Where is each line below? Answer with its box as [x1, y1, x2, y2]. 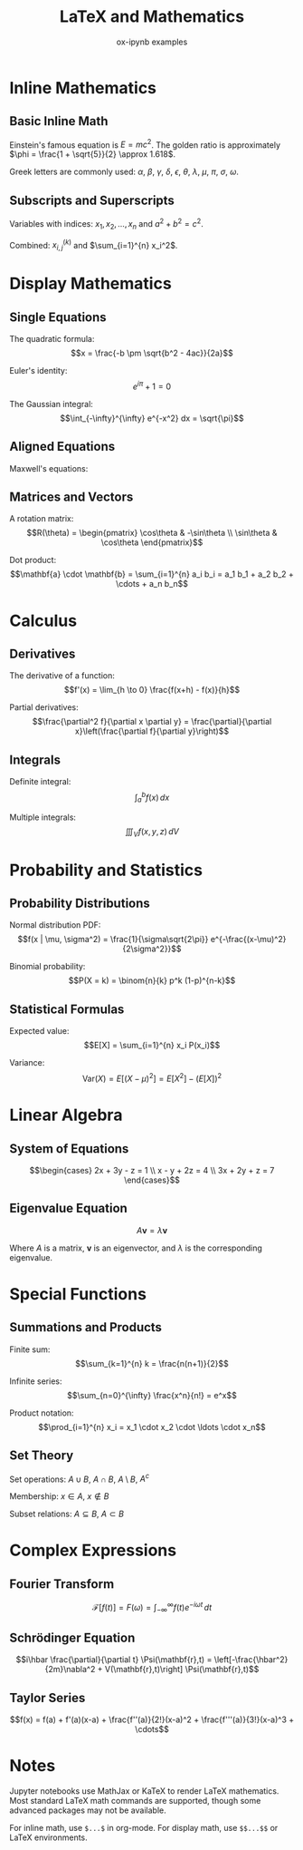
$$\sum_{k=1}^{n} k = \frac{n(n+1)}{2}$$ [75, 1358, 229, 1368]
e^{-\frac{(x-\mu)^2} [210, 934, 287, 945]
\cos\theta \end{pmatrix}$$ [100, 537, 204, 548]
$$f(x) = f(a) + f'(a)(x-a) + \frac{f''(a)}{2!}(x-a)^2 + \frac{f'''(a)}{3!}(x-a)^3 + [9, 1714, 295, 1725]
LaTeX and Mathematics [59, 6, 245, 27]
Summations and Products [9, 1319, 163, 1335]
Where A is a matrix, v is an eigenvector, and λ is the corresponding [9, 1242, 262, 1253]
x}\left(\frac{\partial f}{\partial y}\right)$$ [75, 725, 229, 736]
